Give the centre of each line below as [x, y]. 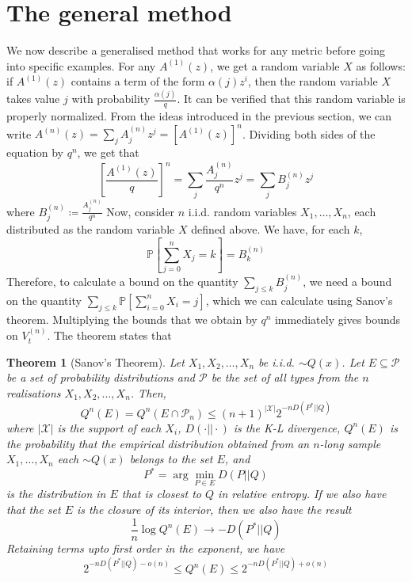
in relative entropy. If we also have [302, 494]
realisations [34, 392]
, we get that [108, 152]
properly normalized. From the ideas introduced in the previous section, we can [199, 116]
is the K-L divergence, [287, 427]
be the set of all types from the [285, 377]
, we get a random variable [275, 65]
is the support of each [109, 427]
